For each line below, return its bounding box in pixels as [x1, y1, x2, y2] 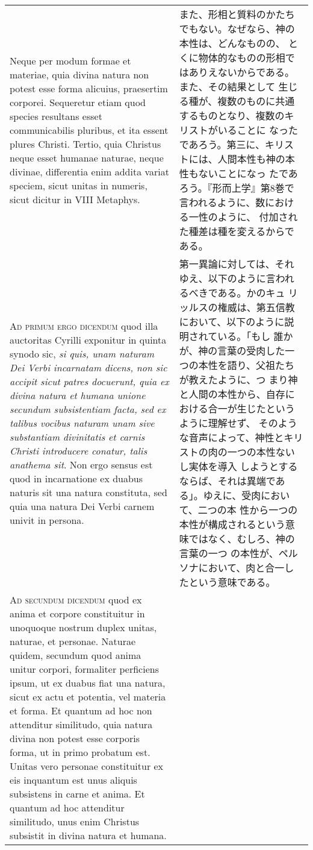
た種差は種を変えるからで [179, 224, 294, 238]
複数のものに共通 [217, 94, 295, 108]
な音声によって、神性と [179, 430, 284, 444]
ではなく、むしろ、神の [188, 532, 295, 546]
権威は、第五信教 [217, 300, 295, 314]
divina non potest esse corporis [10, 731, 140, 745]
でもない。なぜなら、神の [179, 22, 295, 36]
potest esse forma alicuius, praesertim [10, 81, 168, 95]
